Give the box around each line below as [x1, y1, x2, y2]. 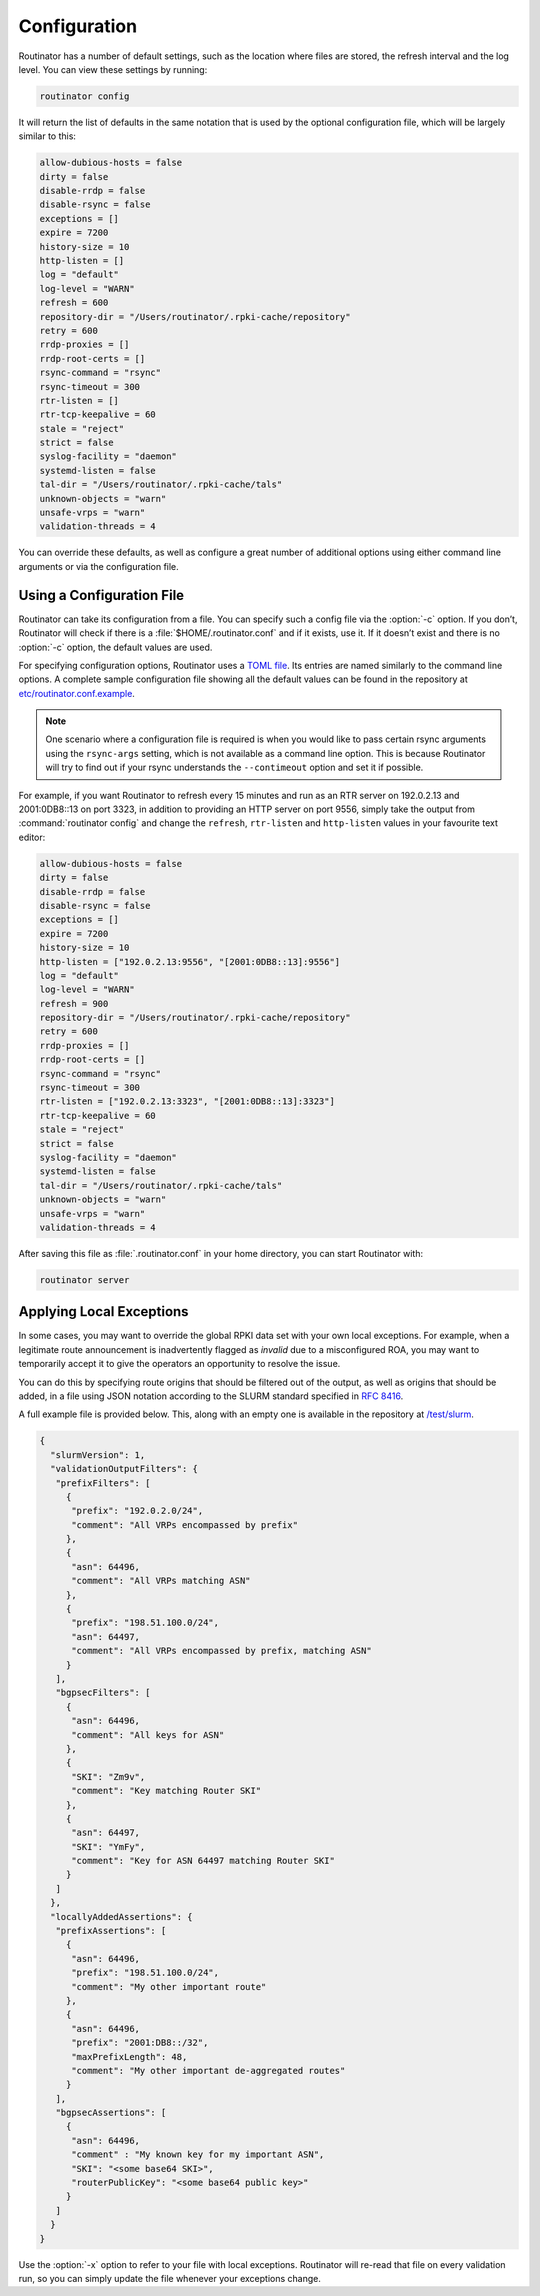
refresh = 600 [39, 297, 109, 309]
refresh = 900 [39, 998, 109, 1009]
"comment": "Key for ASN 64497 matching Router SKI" [71, 1855, 335, 1867]
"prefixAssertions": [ [55, 1925, 167, 1937]
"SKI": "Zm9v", [71, 1771, 146, 1782]
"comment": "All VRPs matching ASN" [71, 1575, 251, 1587]
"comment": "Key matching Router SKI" [71, 1785, 262, 1797]
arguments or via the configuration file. [18, 560, 179, 572]
